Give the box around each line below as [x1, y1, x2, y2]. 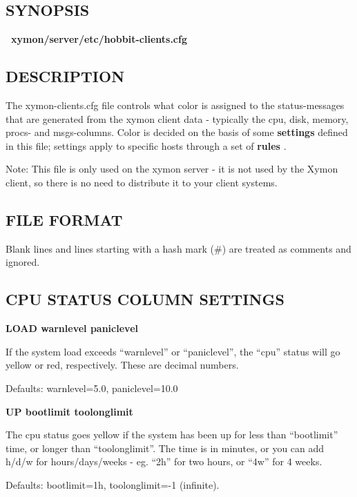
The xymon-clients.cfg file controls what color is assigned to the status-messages [6, 98, 345, 112]
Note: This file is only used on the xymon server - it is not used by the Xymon [6, 162, 338, 176]
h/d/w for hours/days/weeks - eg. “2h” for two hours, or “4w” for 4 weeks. [6, 454, 322, 469]
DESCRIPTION [6, 66, 125, 87]
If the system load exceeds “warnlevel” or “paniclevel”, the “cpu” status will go [6, 344, 340, 358]
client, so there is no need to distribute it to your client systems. [6, 175, 278, 189]
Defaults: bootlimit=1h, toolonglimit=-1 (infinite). [6, 477, 220, 491]
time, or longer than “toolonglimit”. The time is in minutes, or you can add [6, 440, 325, 455]
